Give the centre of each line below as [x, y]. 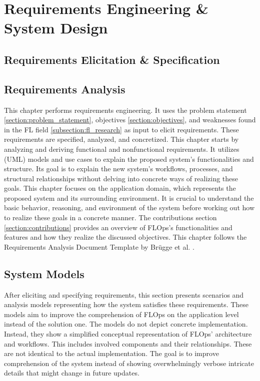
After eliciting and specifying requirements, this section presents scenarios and [124, 294]
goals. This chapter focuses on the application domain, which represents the [120, 188]
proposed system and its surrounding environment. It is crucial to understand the [129, 197]
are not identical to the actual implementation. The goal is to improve [111, 353]
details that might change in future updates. [72, 373]
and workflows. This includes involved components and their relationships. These [128, 343]
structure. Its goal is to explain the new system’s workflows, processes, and [118, 169]
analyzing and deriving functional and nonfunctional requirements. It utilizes [122, 149]
